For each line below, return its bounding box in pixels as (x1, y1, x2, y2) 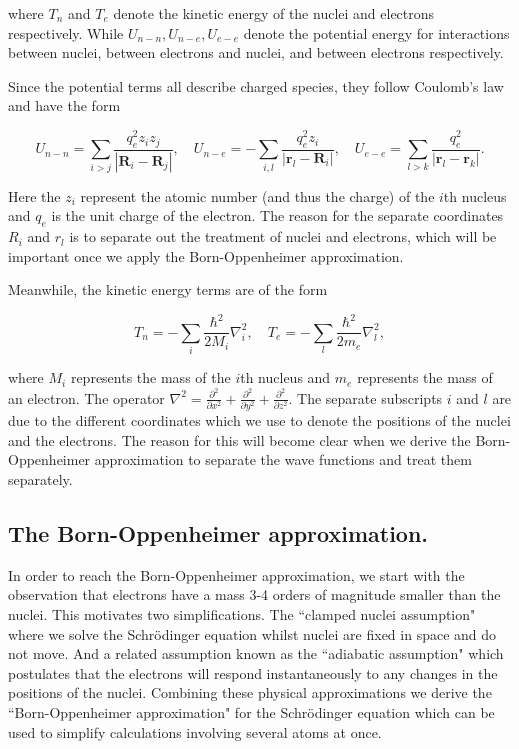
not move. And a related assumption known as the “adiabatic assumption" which (8, 643, 504, 664)
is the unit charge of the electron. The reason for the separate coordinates (51, 205, 504, 226)
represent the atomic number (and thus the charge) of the (80, 185, 435, 206)
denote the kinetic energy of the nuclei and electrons (113, 3, 435, 23)
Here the (8, 185, 61, 206)
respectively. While (8, 22, 124, 43)
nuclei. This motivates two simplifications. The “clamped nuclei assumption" (8, 603, 476, 624)
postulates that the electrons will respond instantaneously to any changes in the (8, 662, 498, 683)
